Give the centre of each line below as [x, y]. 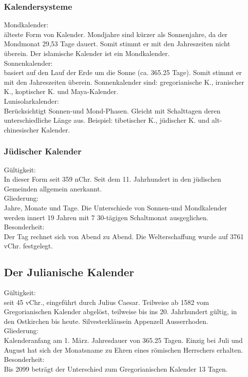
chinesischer [21, 129]
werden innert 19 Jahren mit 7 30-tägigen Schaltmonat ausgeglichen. [106, 217]
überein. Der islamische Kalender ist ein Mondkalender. [87, 53]
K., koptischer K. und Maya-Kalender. [61, 91]
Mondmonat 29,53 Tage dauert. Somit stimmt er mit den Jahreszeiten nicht [117, 44]
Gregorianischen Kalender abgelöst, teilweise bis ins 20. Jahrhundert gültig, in [121, 311]
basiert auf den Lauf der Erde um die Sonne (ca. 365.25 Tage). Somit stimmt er [123, 72]
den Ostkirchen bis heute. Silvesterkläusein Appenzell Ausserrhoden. [106, 321]
